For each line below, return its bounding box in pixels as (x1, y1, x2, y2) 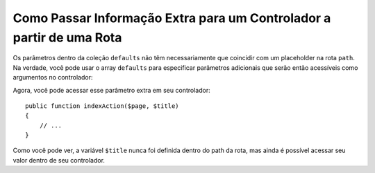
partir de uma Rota (12, 30, 122, 45)
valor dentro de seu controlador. (12, 156, 106, 164)
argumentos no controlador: (12, 73, 93, 82)
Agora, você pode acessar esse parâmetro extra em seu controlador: (12, 86, 211, 94)
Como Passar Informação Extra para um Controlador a (12, 10, 331, 26)
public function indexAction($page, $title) (25, 102, 180, 110)
